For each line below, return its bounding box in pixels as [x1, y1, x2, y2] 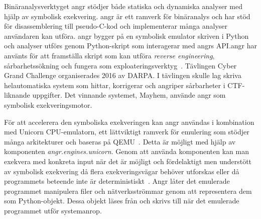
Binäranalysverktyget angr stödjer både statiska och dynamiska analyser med [4, 1, 242, 11]
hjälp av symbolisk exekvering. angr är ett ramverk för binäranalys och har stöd [4, 11, 250, 21]
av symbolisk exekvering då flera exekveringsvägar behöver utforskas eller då [4, 166, 239, 176]
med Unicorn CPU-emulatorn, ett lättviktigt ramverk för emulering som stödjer [4, 126, 249, 137]
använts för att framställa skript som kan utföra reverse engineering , [4, 50, 215, 60]
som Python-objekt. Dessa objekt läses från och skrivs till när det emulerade [4, 195, 239, 206]
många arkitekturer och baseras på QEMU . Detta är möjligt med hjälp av [4, 136, 236, 147]
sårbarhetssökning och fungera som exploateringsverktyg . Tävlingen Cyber [4, 60, 237, 70]
